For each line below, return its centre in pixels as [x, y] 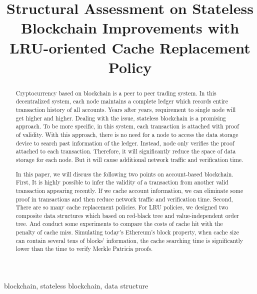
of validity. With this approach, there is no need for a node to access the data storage [127, 135]
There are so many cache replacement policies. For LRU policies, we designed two [122, 207]
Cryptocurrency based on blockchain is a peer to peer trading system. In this [116, 93]
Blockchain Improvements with [130, 28]
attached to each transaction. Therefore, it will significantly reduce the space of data [126, 151]
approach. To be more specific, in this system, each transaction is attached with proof [127, 126]
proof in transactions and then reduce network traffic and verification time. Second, [124, 199]
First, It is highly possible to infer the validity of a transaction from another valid [122, 182]
